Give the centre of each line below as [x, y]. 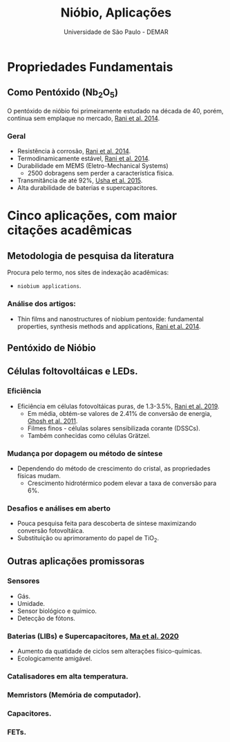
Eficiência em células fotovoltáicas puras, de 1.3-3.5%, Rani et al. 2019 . [118, 406]
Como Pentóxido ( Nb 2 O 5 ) [63, 93]
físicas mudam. [39, 475]
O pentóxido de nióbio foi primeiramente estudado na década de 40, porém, [115, 111]
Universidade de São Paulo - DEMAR [116, 32]
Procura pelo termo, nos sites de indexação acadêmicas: [88, 273]
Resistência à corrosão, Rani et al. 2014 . [74, 151]
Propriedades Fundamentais [90, 67]
